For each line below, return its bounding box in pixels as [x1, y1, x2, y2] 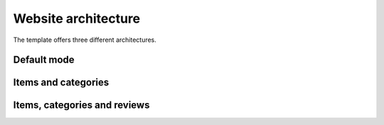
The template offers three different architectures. [13, 36, 156, 44]
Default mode [13, 54, 75, 66]
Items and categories [13, 77, 110, 89]
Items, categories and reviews [13, 99, 150, 112]
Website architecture [13, 11, 141, 26]
